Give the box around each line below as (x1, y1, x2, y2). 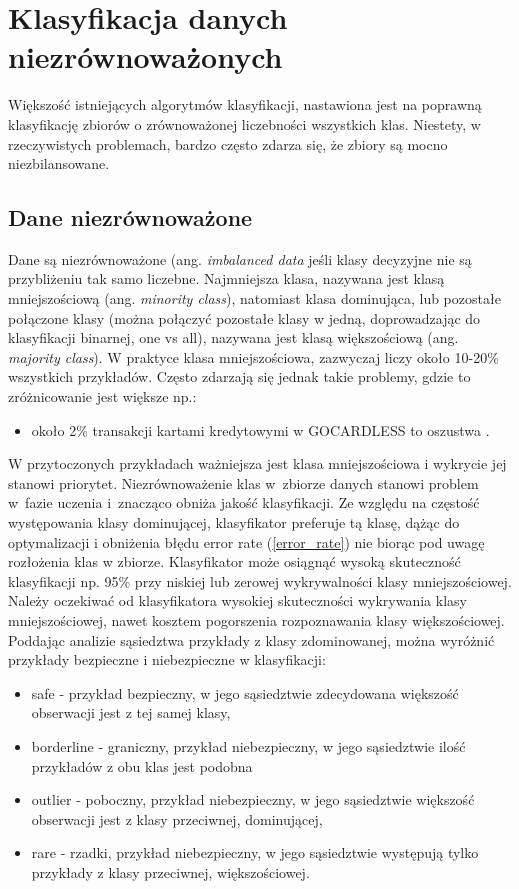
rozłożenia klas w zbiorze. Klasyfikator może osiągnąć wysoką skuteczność (8, 551, 461, 572)
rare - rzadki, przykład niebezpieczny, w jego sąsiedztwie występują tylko (31, 842, 479, 863)
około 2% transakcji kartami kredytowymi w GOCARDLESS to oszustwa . (31, 419, 490, 440)
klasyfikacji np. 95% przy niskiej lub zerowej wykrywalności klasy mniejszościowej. (8, 570, 512, 591)
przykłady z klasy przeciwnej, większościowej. (31, 861, 310, 882)
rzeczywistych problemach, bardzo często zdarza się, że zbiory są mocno (8, 133, 448, 154)
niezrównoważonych (8, 36, 283, 77)
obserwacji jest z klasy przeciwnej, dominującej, (31, 808, 323, 829)
